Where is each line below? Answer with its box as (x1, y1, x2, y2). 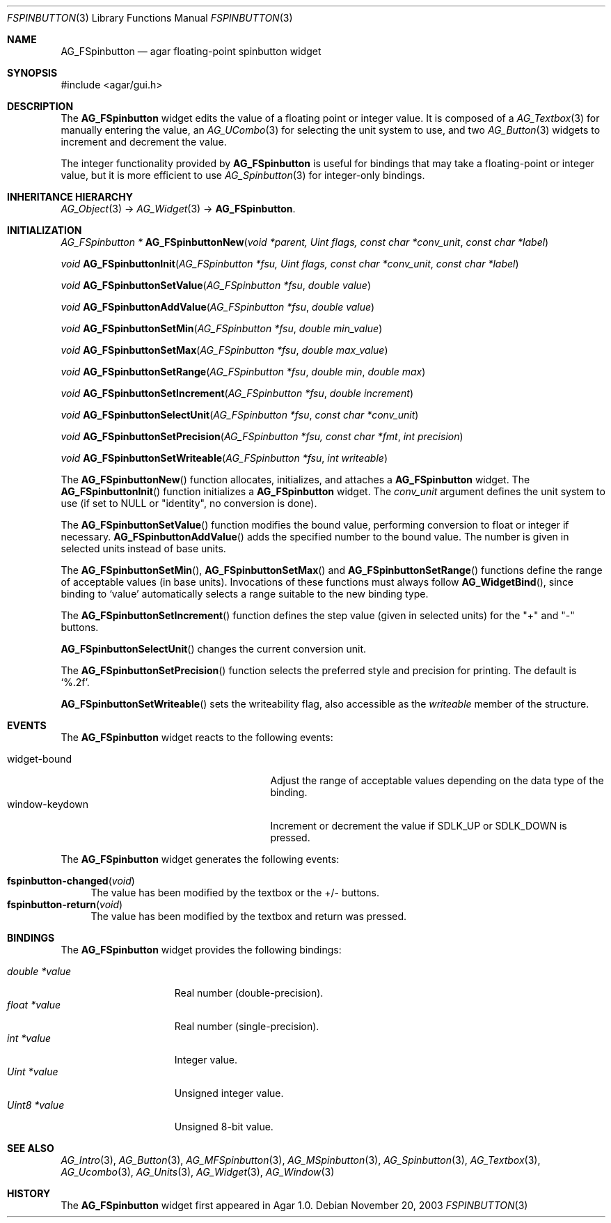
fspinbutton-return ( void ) (7, 898, 123, 910)
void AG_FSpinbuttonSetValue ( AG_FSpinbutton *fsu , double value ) (61, 279, 371, 291)
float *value (7, 999, 61, 1011)
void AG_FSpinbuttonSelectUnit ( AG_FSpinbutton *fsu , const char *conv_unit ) (61, 409, 419, 421)
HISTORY (7, 1187, 51, 1199)
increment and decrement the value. (61, 136, 227, 148)
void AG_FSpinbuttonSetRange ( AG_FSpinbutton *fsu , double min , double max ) (61, 366, 426, 377)
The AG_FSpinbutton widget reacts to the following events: (61, 731, 333, 743)
